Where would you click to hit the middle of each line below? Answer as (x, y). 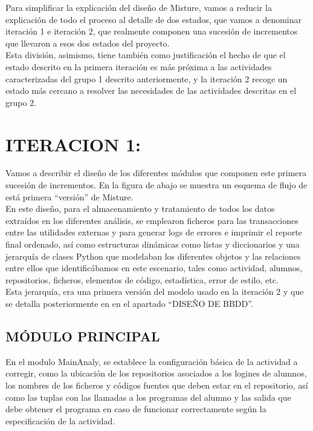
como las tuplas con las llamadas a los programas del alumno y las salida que (148, 397)
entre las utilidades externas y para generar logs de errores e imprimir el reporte (154, 232)
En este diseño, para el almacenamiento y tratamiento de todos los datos (140, 209)
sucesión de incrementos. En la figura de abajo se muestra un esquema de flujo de (156, 185)
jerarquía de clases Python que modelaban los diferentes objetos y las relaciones (153, 256)
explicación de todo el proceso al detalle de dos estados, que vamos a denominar (154, 19)
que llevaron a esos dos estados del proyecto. (88, 43)
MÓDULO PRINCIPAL (83, 336)
